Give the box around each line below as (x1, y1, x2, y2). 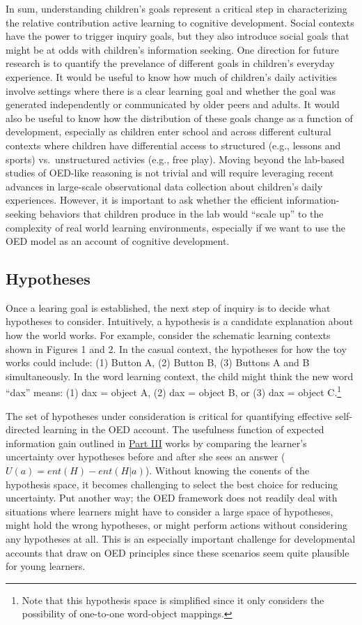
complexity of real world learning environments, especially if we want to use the (6, 220, 346, 234)
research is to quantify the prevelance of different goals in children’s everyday (6, 56, 335, 70)
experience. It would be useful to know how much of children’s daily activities (6, 69, 337, 84)
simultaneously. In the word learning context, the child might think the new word (6, 368, 354, 383)
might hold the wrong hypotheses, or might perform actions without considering (6, 518, 347, 532)
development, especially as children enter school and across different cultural (6, 124, 331, 139)
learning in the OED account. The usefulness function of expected (42, 422, 324, 437)
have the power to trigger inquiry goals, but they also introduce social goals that (6, 29, 349, 43)
